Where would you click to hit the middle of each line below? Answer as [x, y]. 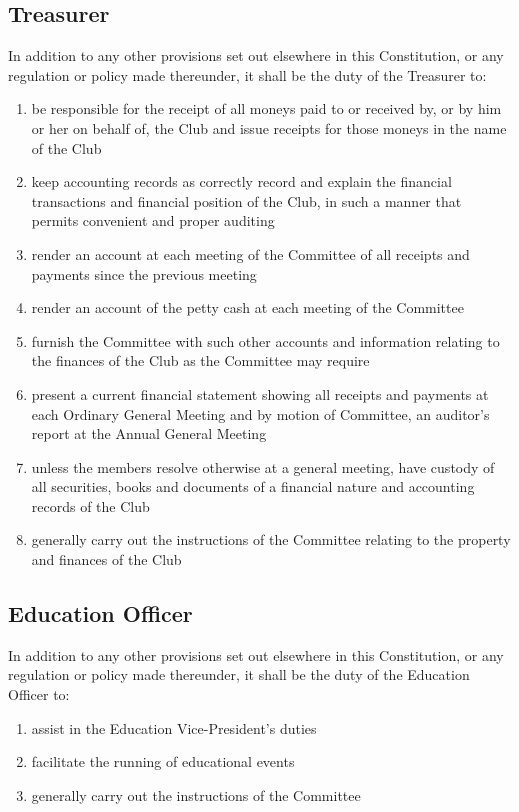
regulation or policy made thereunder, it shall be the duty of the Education [239, 674]
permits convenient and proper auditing [153, 220]
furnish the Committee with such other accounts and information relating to [265, 340]
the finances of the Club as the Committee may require [200, 360]
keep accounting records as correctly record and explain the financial [241, 181]
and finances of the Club [106, 559]
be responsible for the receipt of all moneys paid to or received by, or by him [266, 108]
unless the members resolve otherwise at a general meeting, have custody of [263, 466]
